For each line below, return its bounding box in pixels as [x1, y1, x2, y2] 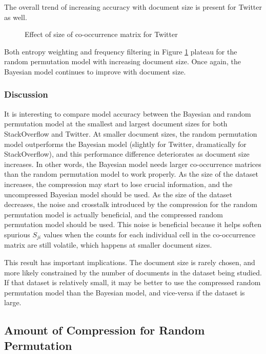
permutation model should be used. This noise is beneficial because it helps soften [4, 219, 261, 230]
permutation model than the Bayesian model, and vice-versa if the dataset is [4, 287, 245, 297]
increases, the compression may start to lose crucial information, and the [4, 178, 233, 189]
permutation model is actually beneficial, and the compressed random [4, 209, 223, 219]
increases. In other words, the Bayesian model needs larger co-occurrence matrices [4, 158, 261, 169]
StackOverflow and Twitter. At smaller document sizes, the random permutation [4, 128, 257, 139]
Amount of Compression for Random [4, 322, 205, 338]
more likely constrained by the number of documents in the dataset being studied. [4, 267, 262, 277]
